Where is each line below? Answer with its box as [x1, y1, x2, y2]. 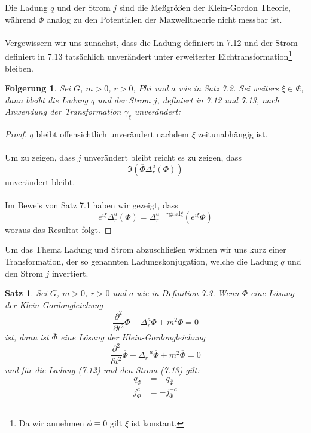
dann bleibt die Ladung [5, 93, 89, 106]
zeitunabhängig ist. [198, 128, 268, 140]
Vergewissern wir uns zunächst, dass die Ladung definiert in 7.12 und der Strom [5, 36, 298, 48]
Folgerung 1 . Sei [5, 82, 71, 94]
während [5, 13, 36, 25]
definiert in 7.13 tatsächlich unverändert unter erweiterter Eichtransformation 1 [5, 48, 292, 63]
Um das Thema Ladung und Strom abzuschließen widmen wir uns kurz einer [5, 243, 286, 256]
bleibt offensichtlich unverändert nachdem [36, 128, 189, 140]
